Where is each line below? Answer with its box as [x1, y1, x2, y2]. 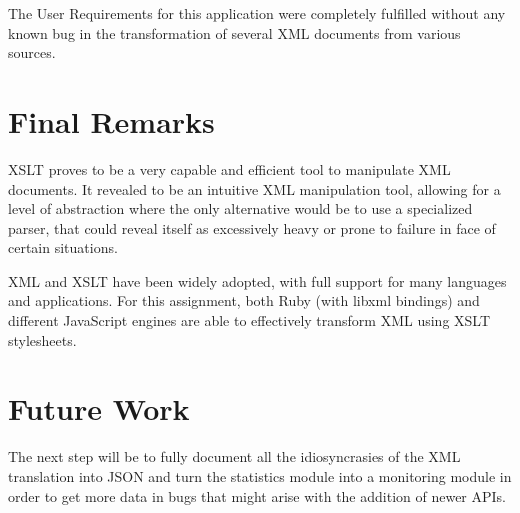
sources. [8, 42, 56, 63]
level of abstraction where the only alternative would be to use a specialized [8, 198, 473, 219]
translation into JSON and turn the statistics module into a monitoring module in [8, 465, 512, 486]
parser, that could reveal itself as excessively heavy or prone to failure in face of [8, 217, 496, 238]
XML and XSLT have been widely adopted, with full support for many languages [8, 270, 507, 291]
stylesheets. [8, 329, 77, 350]
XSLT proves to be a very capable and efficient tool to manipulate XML [8, 158, 451, 179]
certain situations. [8, 237, 118, 258]
